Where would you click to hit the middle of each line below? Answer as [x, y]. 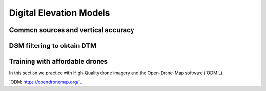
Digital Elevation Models [60, 13]
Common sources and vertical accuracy [72, 30]
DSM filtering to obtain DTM [53, 46]
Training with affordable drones [59, 61]
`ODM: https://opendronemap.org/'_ [46, 82]
